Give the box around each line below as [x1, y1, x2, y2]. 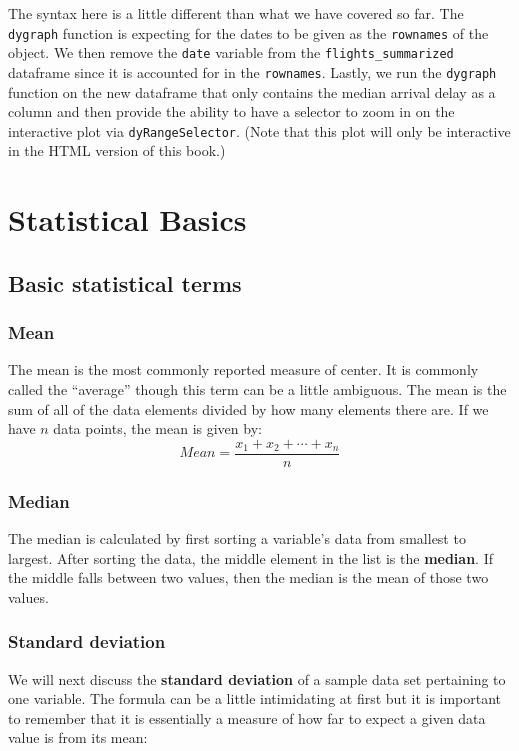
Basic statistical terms [8, 267, 242, 298]
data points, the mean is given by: [53, 418, 262, 439]
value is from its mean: [8, 727, 148, 748]
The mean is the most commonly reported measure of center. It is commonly [8, 359, 479, 380]
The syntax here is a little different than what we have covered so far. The [8, 3, 464, 23]
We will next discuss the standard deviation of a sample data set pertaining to [8, 668, 506, 689]
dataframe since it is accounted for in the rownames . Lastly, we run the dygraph [8, 61, 497, 82]
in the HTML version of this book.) [8, 140, 226, 161]
